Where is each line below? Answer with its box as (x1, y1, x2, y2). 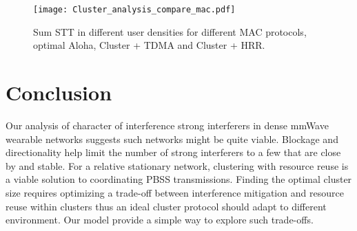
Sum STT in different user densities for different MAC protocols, (33, 24, 307, 38)
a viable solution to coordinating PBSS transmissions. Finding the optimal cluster (6, 172, 352, 186)
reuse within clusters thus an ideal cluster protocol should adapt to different (6, 199, 327, 213)
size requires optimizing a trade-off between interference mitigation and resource (6, 185, 344, 199)
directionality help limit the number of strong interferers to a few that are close (6, 145, 341, 159)
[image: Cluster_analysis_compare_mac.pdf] (33, 5, 236, 14)
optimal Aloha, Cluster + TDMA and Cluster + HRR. (33, 38, 265, 52)
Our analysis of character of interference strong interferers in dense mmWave (6, 118, 329, 132)
